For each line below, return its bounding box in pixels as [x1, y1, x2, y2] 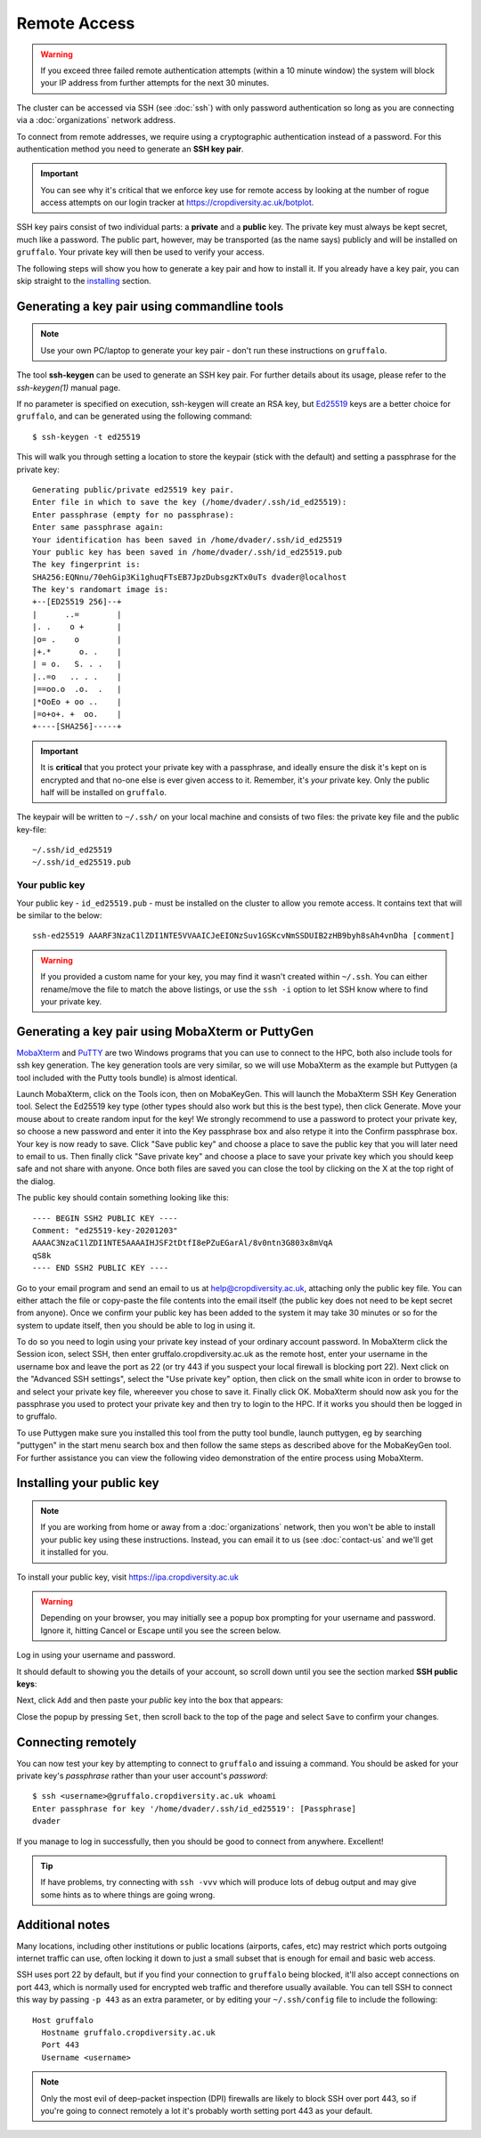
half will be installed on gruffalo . [40, 786, 167, 797]
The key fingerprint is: [32, 559, 141, 570]
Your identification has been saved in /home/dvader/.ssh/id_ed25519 [32, 534, 343, 545]
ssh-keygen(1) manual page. [16, 382, 121, 393]
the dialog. [16, 1175, 56, 1186]
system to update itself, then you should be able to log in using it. [16, 1320, 256, 1330]
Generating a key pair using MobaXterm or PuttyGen [16, 1024, 314, 1039]
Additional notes [16, 1917, 110, 1932]
